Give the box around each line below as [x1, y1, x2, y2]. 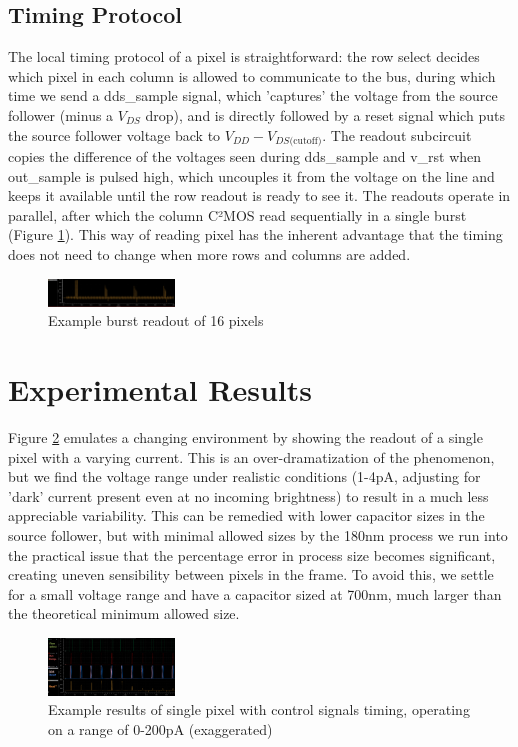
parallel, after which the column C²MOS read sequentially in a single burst [8, 204, 467, 225]
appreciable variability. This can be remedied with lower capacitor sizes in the [8, 505, 485, 526]
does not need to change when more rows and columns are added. [8, 244, 411, 264]
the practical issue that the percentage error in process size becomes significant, [8, 544, 496, 565]
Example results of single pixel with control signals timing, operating [48, 699, 470, 720]
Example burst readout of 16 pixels [48, 310, 264, 331]
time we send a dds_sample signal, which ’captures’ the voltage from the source [8, 85, 498, 106]
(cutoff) [289, 136, 322, 147]
